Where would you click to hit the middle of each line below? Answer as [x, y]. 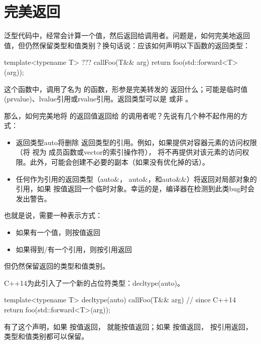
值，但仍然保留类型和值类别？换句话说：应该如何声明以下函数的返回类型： [127, 45]
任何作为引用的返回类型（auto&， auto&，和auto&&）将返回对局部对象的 [136, 179]
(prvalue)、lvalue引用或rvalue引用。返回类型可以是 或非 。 [98, 99]
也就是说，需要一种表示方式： [53, 215]
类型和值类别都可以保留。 [46, 336]
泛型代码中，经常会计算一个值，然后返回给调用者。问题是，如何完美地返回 [127, 35]
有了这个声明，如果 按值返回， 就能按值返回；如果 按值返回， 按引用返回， [128, 326]
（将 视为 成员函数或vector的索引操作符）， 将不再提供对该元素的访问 [129, 152]
